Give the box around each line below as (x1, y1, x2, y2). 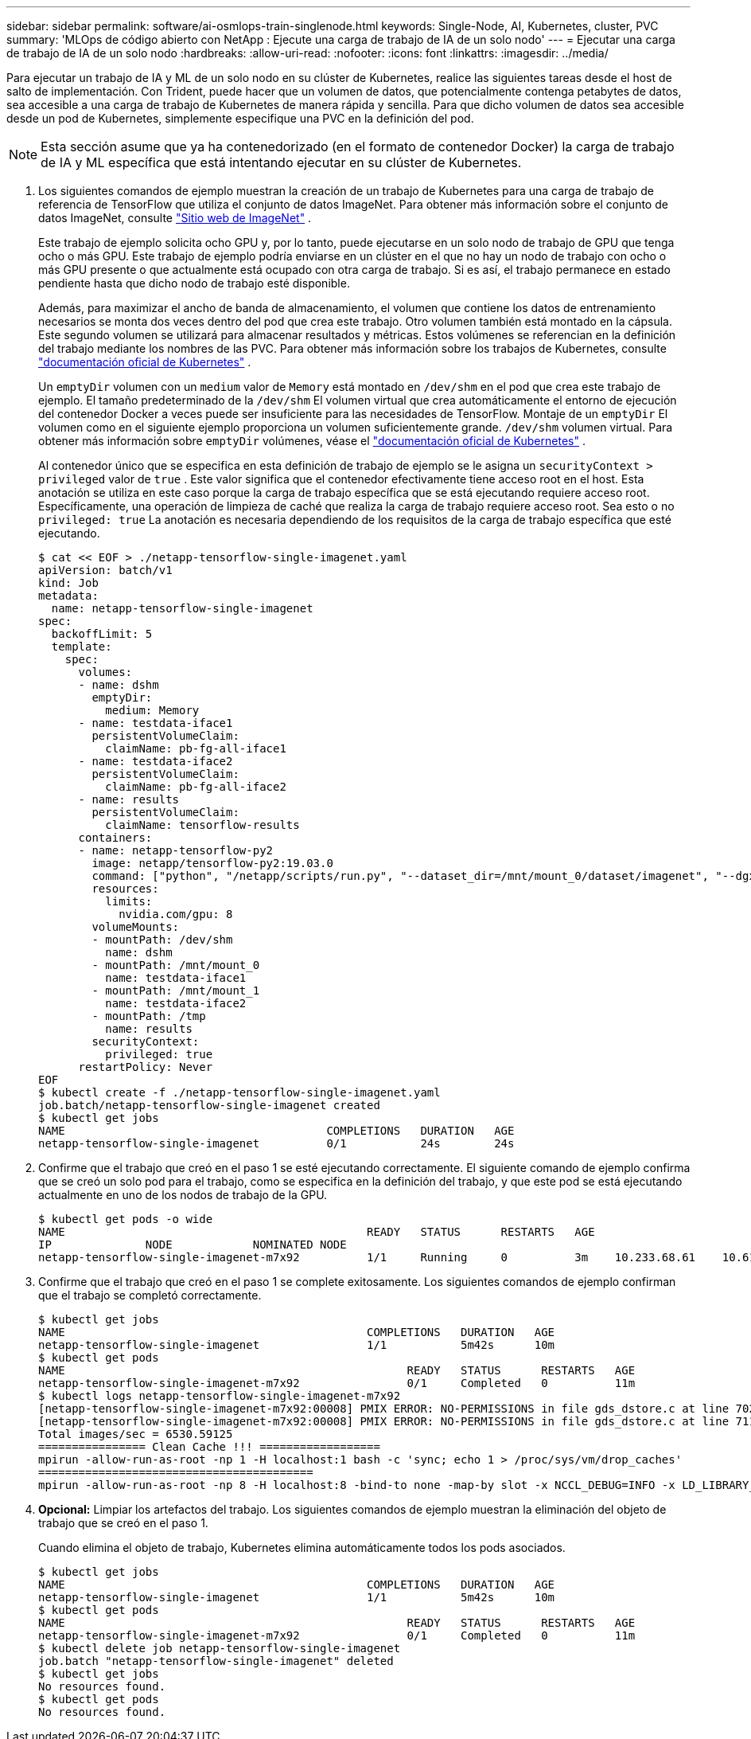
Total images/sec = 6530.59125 (38, 1428, 233, 1440)
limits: (105, 895, 153, 908)
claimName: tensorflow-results (105, 819, 300, 831)
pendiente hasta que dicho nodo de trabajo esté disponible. (38, 276, 350, 290)
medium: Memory (105, 704, 200, 717)
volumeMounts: (91, 920, 180, 933)
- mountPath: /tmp (91, 1010, 206, 1022)
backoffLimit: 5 (51, 627, 153, 640)
